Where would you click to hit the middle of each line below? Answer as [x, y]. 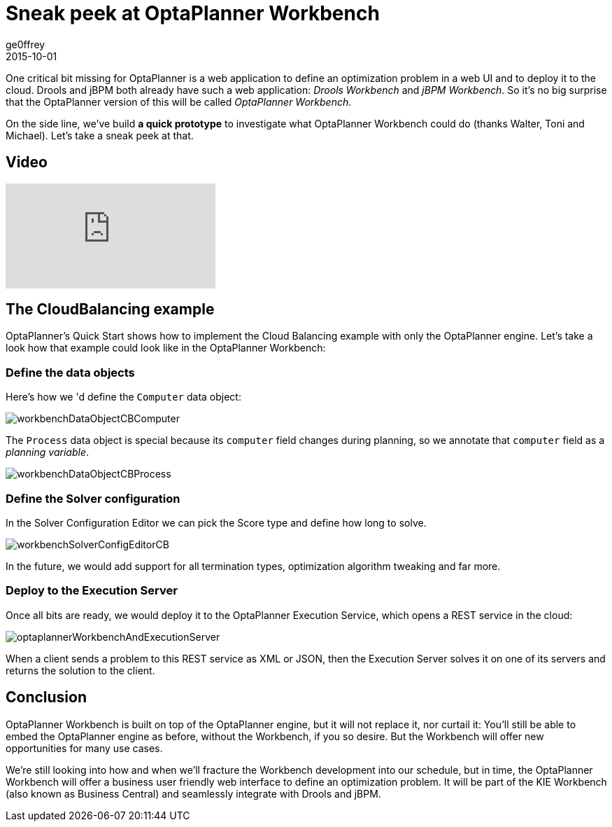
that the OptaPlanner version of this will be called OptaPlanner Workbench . [179, 102]
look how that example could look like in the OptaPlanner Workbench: [166, 348]
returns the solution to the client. [80, 670]
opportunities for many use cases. [84, 748]
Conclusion [47, 697]
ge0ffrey [26, 44]
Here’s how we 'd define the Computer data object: [123, 397]
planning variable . [47, 452]
